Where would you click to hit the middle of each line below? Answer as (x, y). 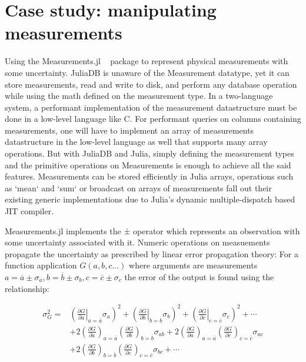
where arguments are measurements (193, 265)
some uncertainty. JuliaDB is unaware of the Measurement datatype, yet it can (147, 72)
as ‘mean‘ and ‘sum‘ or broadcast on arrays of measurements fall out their (138, 187)
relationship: (27, 288)
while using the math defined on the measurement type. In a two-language (139, 96)
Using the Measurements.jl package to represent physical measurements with (147, 61)
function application (41, 265)
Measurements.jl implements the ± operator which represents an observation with (152, 230)
